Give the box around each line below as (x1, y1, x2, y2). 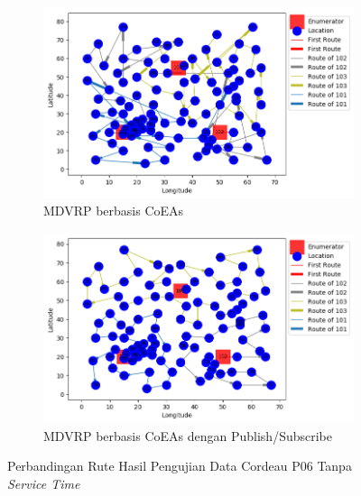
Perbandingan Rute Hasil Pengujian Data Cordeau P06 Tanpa (7, 456, 352, 475)
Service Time (7, 474, 80, 493)
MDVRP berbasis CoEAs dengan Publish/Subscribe (43, 426, 332, 445)
